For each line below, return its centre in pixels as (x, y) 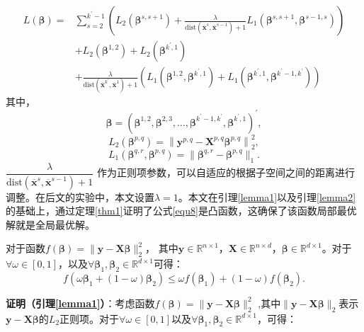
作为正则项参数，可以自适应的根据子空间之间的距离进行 (226, 172)
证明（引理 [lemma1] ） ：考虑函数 (80, 303)
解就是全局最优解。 (50, 224)
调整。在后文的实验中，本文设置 (80, 196)
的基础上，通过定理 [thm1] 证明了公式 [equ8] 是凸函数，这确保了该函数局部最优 (181, 211)
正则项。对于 (90, 318)
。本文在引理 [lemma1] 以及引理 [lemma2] (267, 196)
